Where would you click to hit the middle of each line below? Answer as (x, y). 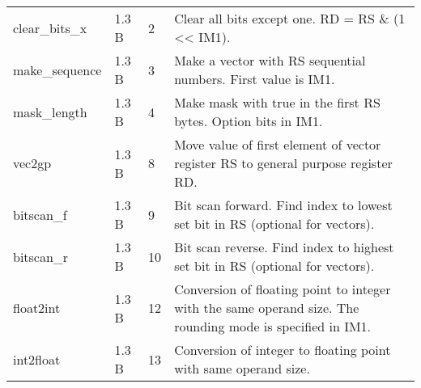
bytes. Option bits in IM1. (249, 121)
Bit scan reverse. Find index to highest (284, 247)
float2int (37, 308)
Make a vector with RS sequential (270, 60)
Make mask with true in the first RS (277, 102)
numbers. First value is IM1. (255, 79)
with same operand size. (242, 368)
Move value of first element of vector (278, 144)
